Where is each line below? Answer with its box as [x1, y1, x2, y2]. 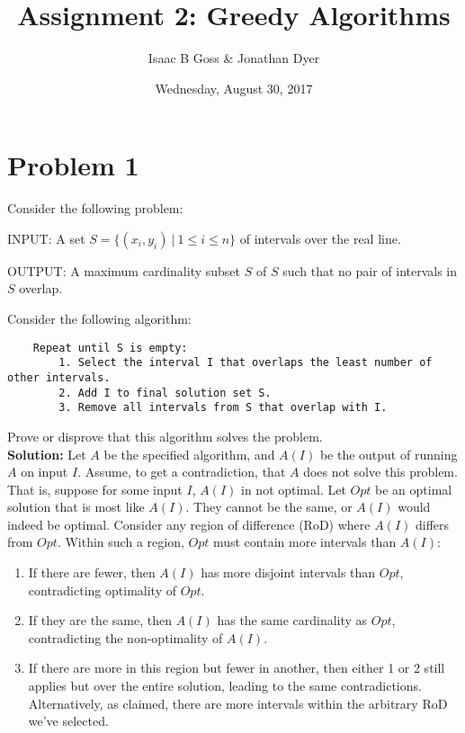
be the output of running [319, 444, 458, 463]
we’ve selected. [28, 711, 109, 730]
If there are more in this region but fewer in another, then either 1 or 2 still [28, 658, 445, 677]
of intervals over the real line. [239, 228, 401, 247]
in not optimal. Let [241, 479, 346, 498]
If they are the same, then [28, 611, 172, 630]
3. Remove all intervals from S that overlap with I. [58, 401, 388, 415]
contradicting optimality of [28, 580, 176, 599]
